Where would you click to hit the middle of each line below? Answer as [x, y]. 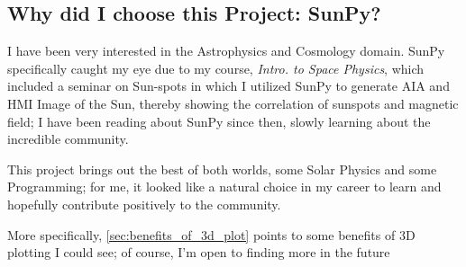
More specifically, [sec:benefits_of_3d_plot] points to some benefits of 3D [211, 234]
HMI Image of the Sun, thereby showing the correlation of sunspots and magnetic [233, 103]
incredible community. [68, 139]
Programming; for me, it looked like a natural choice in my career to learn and [224, 187]
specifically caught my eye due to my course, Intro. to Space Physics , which [216, 68]
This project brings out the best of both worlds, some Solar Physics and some [222, 169]
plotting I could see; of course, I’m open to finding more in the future [199, 252]
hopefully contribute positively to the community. [144, 204]
